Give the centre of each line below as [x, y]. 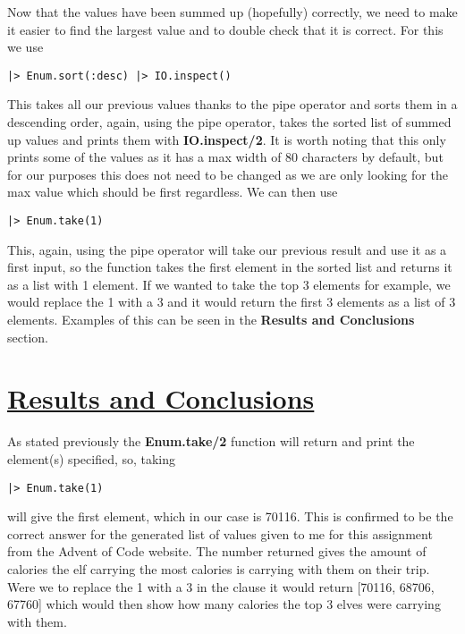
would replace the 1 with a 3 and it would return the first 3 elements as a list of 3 [232, 302]
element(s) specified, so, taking [92, 458]
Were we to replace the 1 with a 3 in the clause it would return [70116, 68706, [221, 586]
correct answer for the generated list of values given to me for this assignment [220, 533]
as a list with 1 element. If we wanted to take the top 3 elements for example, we [229, 284]
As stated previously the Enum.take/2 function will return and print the [211, 441]
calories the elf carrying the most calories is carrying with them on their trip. [219, 568]
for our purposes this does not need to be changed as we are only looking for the [228, 174]
